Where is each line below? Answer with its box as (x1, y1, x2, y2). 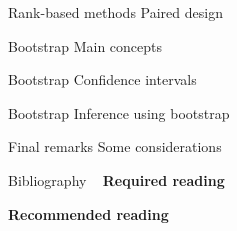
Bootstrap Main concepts (8, 35, 163, 56)
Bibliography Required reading (8, 169, 225, 190)
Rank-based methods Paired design (8, 2, 223, 22)
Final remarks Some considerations (8, 136, 222, 157)
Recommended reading (8, 203, 169, 224)
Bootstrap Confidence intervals (8, 69, 197, 90)
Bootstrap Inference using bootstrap (8, 102, 230, 123)
